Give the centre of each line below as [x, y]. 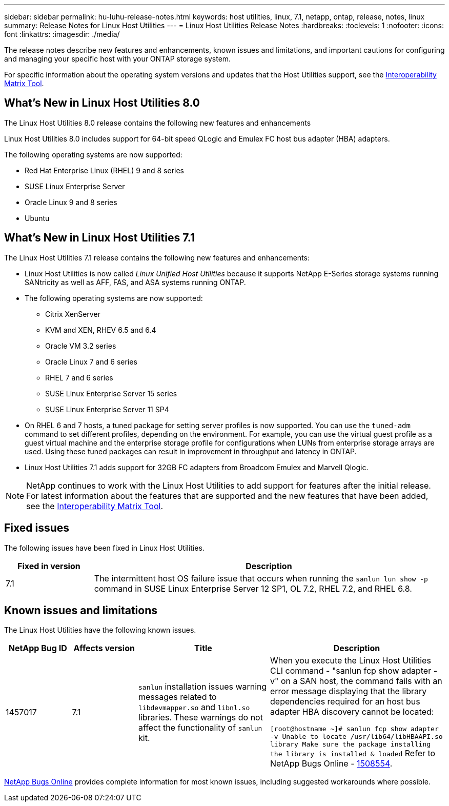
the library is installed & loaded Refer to [353, 753]
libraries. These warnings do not [201, 717]
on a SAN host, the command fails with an [361, 681]
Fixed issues [37, 528]
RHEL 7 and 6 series [79, 377]
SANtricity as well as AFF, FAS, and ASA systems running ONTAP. [135, 282]
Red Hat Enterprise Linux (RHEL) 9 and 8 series [104, 170]
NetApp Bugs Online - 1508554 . [331, 764]
